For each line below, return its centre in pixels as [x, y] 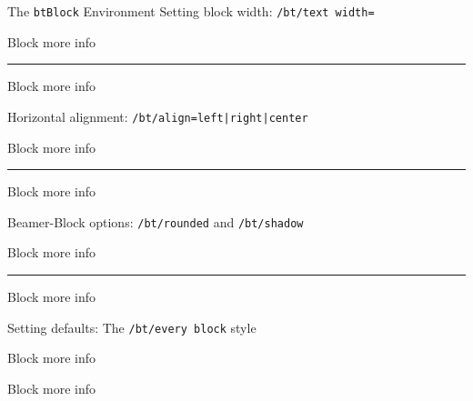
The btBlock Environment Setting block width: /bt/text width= [191, 11]
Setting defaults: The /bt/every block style [132, 327]
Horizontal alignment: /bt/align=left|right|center [158, 116]
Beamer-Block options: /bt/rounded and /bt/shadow [156, 221]
